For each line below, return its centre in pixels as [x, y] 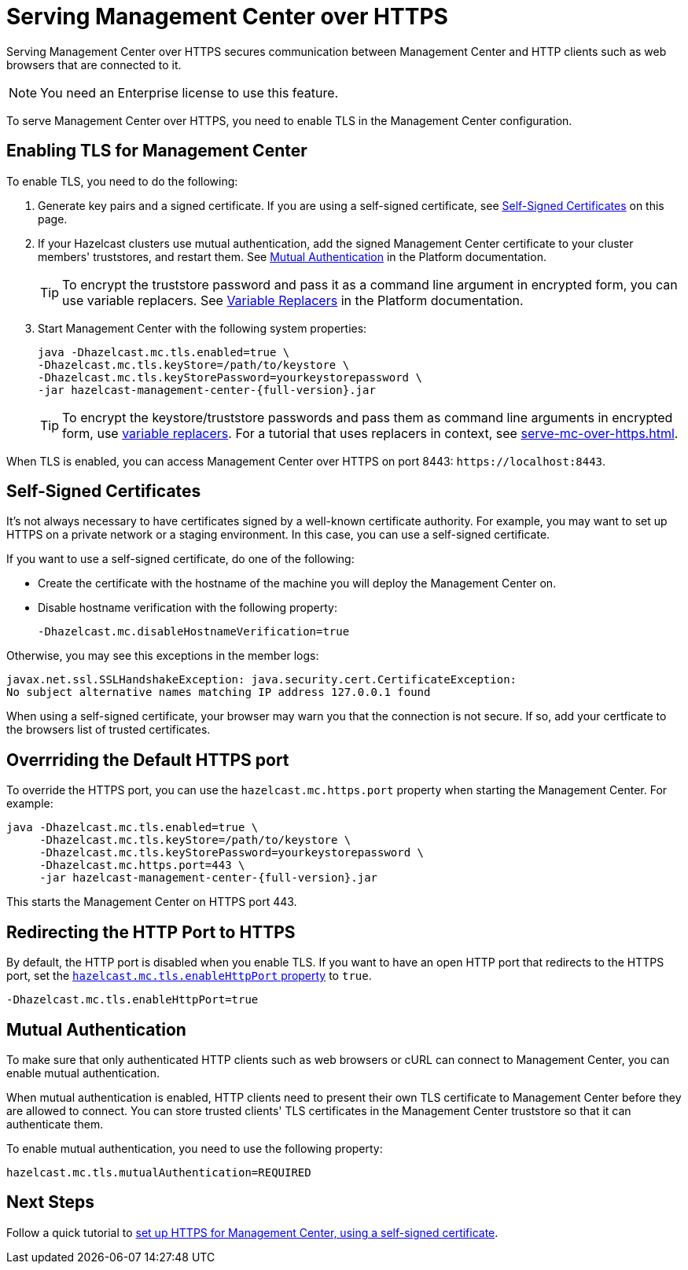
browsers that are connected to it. [94, 64]
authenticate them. [55, 1124]
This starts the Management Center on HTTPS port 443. [152, 902]
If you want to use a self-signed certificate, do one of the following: [180, 559]
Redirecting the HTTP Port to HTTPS [151, 932]
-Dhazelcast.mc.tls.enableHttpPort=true [132, 1000]
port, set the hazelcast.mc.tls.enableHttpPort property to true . [189, 976]
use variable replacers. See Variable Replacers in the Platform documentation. [293, 300]
